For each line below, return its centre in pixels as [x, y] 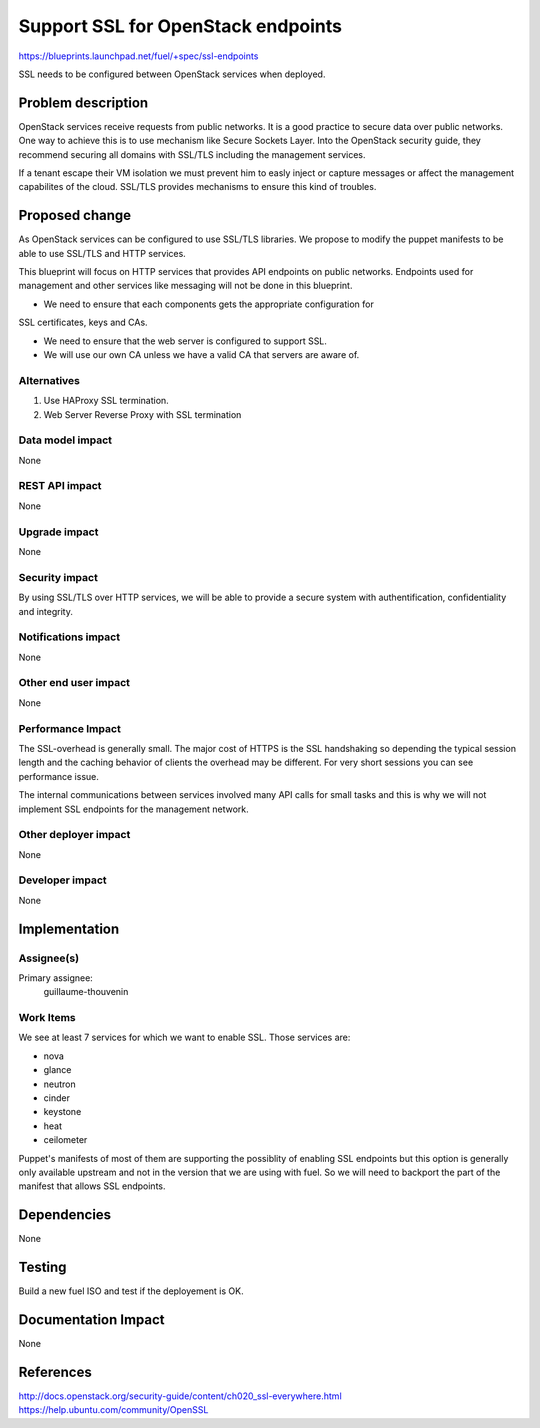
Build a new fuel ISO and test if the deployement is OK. [131, 1291]
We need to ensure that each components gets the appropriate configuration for [208, 304]
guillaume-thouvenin [86, 992]
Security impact [58, 577]
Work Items [47, 1018]
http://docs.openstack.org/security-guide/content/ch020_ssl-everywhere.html [180, 1396]
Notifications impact [69, 637]
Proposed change [75, 215]
